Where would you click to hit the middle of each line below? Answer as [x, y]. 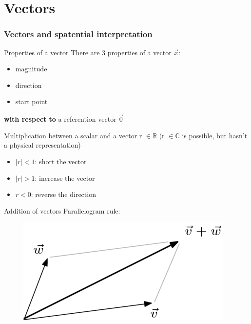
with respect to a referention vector [60, 119]
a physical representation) [42, 145]
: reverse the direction [63, 194]
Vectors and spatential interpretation [78, 34]
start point [31, 101]
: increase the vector [65, 178]
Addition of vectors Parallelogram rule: [62, 210]
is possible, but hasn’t [215, 135]
